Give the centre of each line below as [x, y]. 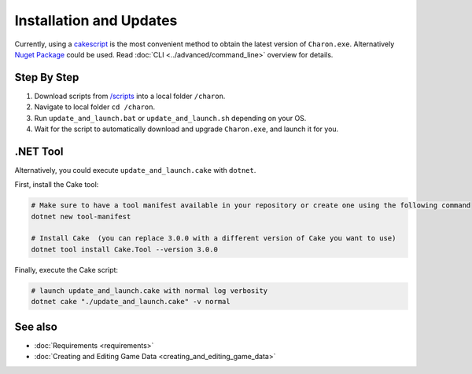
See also [36, 326]
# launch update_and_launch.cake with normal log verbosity [149, 290]
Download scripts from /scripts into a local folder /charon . [130, 96]
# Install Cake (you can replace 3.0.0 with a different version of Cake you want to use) [214, 238]
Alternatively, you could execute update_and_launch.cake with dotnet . [135, 170]
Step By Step [47, 77]
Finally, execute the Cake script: [66, 269]
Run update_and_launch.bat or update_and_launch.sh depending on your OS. [170, 118]
